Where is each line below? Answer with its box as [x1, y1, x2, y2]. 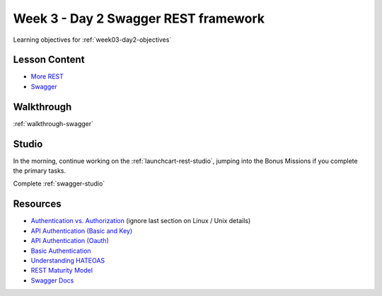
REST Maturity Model [30, 266, 93, 275]
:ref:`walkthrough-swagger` [13, 119, 94, 127]
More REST [30, 72, 64, 81]
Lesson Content [13, 54, 85, 66]
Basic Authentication [30, 246, 91, 255]
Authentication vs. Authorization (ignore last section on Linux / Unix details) [30, 217, 251, 225]
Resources [13, 198, 62, 210]
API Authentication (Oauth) [30, 237, 109, 245]
